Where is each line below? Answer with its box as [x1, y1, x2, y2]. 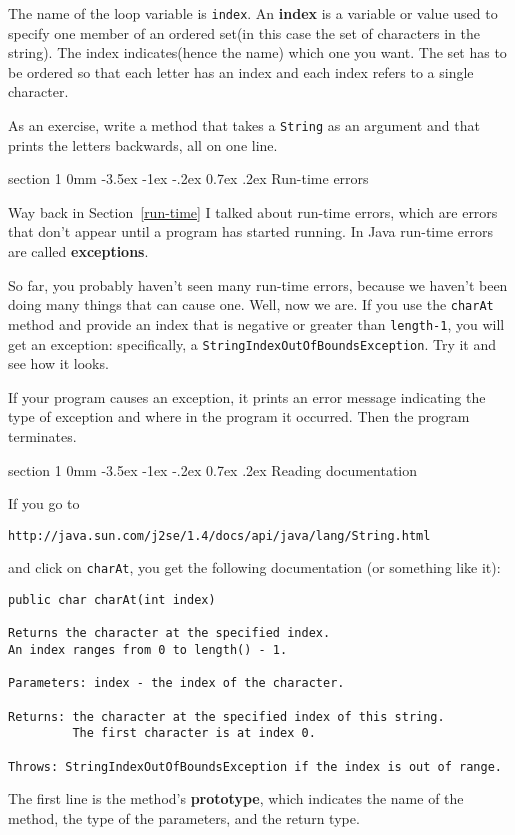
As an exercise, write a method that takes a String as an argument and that [8, 115, 480, 136]
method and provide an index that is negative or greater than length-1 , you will [8, 313, 505, 334]
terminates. [8, 426, 77, 446]
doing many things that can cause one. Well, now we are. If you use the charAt [8, 294, 494, 315]
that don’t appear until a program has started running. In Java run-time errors [8, 221, 494, 242]
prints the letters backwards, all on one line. [8, 134, 278, 155]
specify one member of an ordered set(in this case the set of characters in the [8, 22, 480, 43]
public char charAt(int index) [8, 593, 216, 608]
